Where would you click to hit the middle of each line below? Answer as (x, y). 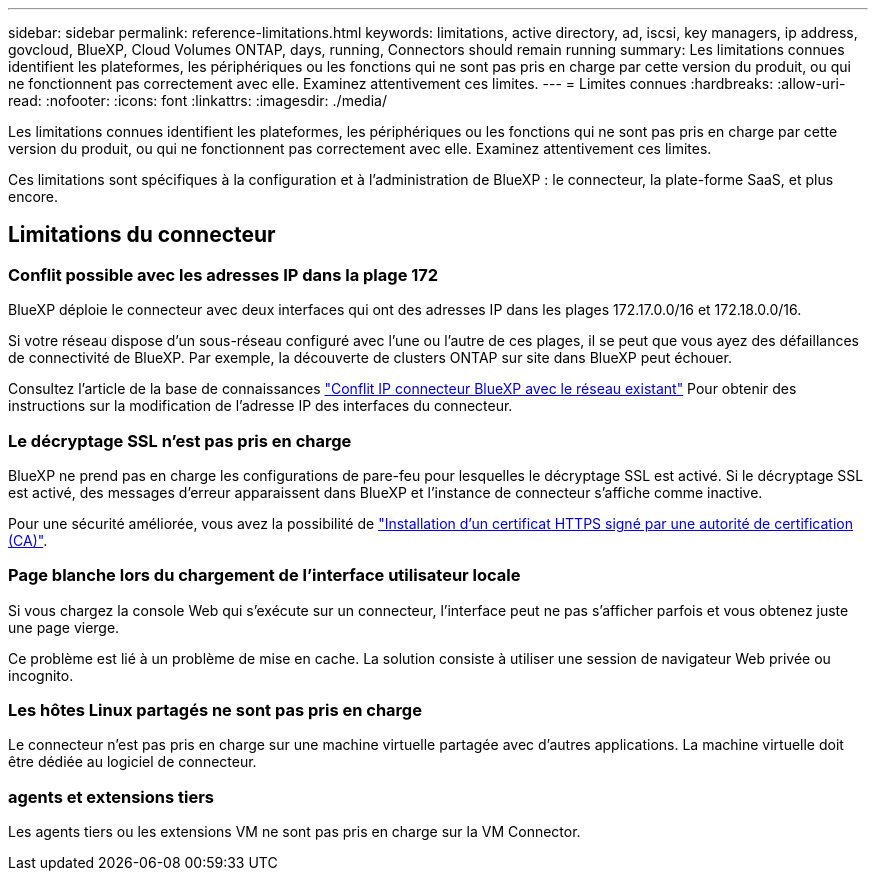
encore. (33, 196)
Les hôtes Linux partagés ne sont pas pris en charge (215, 710)
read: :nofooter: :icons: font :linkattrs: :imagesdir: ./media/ (197, 100)
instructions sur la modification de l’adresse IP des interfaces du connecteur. (260, 406)
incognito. (41, 675)
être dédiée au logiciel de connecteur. (132, 762)
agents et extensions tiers (111, 796)
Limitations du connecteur (142, 235)
